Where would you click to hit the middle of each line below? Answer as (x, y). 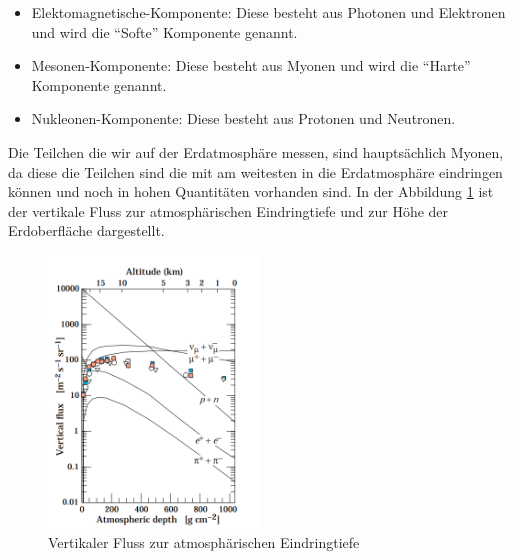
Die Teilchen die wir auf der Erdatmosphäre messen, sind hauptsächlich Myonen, (256, 151)
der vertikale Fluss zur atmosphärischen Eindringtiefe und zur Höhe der (228, 210)
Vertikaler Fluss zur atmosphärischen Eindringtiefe (204, 542)
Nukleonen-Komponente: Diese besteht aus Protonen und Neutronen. (243, 118)
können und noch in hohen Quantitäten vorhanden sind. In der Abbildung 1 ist (251, 191)
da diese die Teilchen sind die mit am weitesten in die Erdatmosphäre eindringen (255, 171)
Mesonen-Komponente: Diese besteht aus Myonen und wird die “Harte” (251, 65)
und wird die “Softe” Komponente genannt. (164, 31)
